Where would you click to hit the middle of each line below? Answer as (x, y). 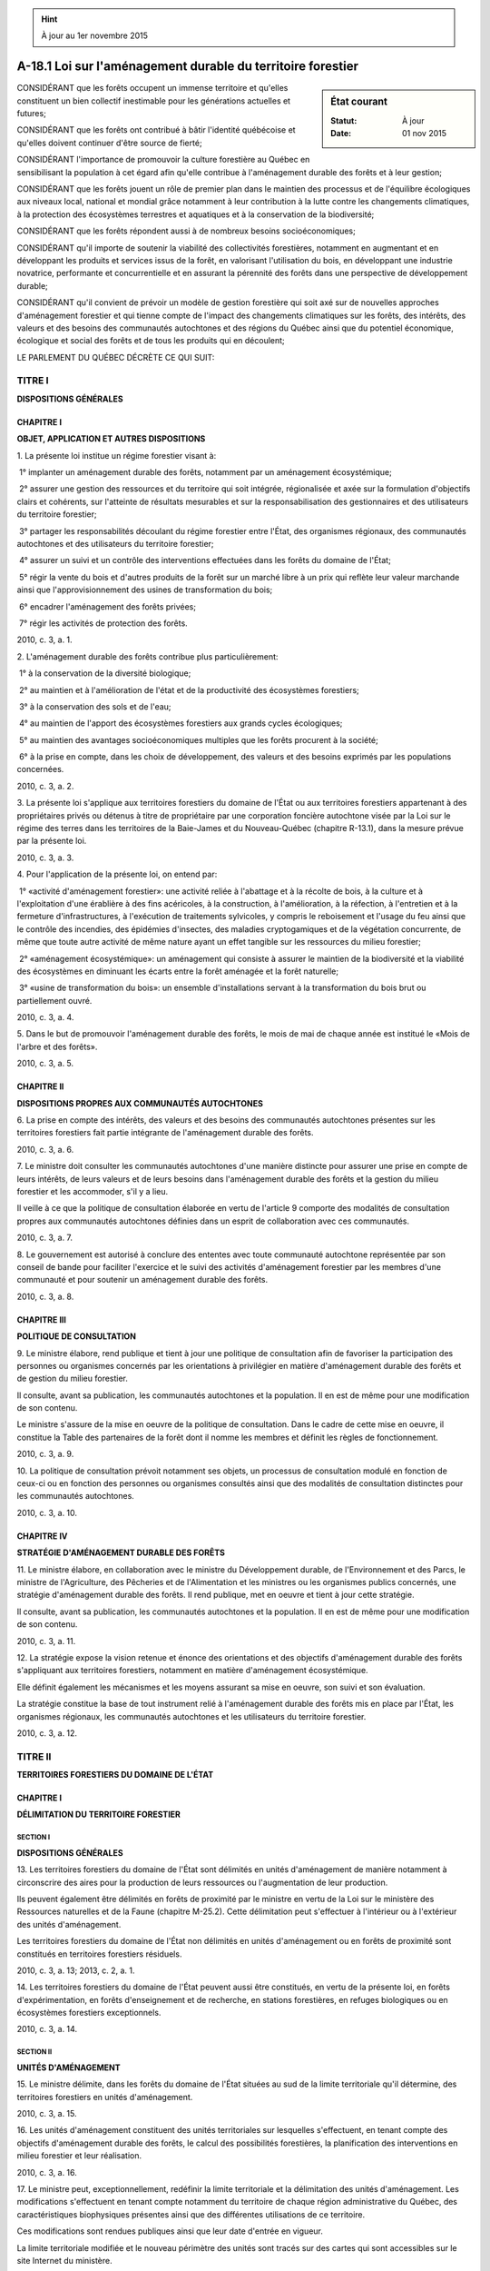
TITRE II (34, 1756)
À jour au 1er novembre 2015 (95, 35)
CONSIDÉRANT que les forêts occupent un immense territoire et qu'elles (152, 88)
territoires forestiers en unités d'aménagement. (105, 2097)
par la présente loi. (52, 841)
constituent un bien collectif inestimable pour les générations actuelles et (153, 101)
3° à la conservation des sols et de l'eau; (95, 706)
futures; (32, 114)
